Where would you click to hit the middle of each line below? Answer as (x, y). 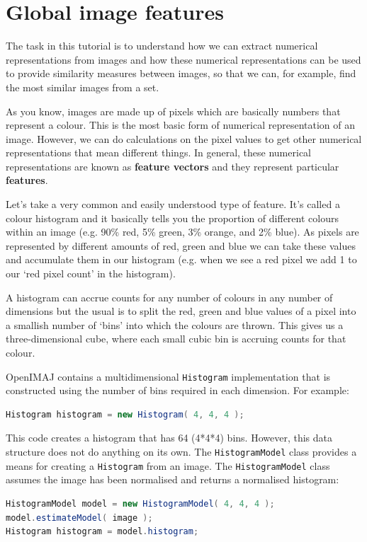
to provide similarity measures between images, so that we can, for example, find (181, 73)
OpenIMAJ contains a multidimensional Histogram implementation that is (168, 376)
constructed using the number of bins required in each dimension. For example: (177, 390)
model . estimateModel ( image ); (79, 518)
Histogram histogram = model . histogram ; (102, 532)
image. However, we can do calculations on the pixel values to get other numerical (184, 138)
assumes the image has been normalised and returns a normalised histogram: (173, 479)
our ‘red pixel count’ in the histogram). (91, 273)
